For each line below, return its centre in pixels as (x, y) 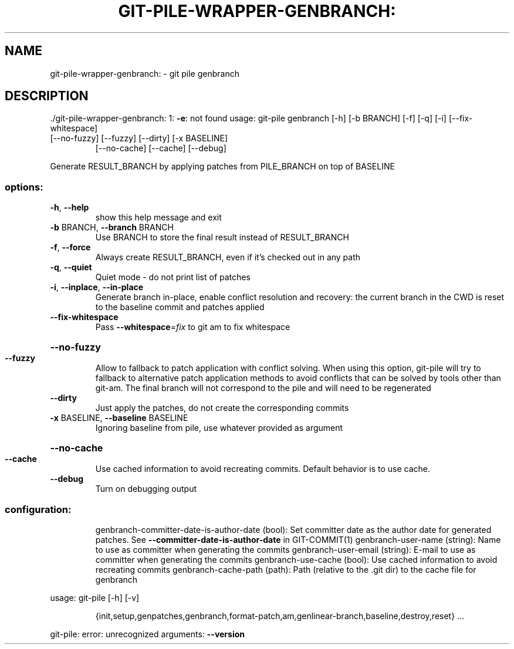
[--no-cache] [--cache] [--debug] (161, 148)
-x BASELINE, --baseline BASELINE (119, 418)
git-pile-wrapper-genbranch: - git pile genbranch (145, 73)
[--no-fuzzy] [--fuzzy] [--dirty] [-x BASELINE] (139, 138)
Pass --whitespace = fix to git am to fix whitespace (193, 327)
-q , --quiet (71, 267)
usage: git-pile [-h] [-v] (95, 597)
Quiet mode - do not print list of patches (173, 277)
